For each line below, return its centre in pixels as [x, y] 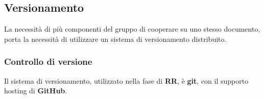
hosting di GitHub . [36, 91]
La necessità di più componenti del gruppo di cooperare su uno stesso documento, [132, 29]
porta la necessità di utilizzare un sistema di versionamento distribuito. [115, 39]
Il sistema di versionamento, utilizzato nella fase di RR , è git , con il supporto [126, 80]
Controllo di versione [48, 61]
